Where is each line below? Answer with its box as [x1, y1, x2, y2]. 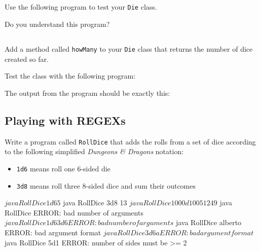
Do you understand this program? [5, 19, 110, 29]
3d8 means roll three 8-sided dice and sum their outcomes [16, 180, 196, 191]
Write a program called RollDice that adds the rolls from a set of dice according [5, 136, 256, 147]
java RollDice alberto [175, 217, 242, 228]
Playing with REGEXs [5, 112, 126, 128]
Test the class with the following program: [5, 70, 136, 81]
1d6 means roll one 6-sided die [16, 163, 110, 173]
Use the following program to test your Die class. [5, 2, 157, 12]
